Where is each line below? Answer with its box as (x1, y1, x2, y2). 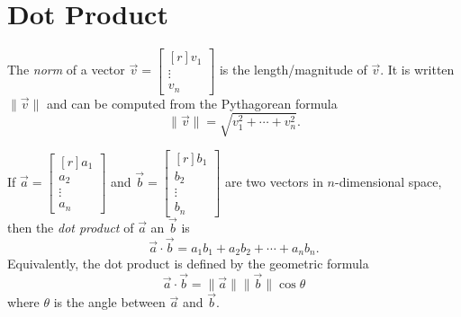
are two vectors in (224, 172, 323, 190)
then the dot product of (7, 218, 134, 237)
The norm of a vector (7, 60, 125, 79)
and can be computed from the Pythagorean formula (46, 93, 338, 112)
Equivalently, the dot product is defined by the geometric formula (7, 254, 369, 273)
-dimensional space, (334, 172, 442, 190)
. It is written (380, 60, 455, 79)
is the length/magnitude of (219, 60, 367, 79)
